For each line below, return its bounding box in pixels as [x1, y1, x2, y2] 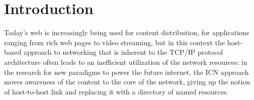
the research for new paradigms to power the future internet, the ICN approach [4, 66, 249, 77]
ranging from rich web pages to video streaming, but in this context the [4, 37, 225, 47]
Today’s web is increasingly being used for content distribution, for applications [4, 27, 249, 38]
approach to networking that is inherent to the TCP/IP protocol [23, 47, 223, 57]
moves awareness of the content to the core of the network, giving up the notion [4, 76, 250, 87]
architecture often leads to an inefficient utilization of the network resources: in [4, 56, 247, 67]
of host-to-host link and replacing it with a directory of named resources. [4, 86, 229, 96]
